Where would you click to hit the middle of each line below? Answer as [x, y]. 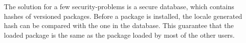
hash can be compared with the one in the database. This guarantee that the [119, 25]
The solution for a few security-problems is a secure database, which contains [119, 6]
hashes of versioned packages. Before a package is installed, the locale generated [123, 16]
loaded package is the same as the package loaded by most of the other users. [119, 35]
